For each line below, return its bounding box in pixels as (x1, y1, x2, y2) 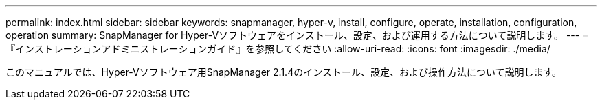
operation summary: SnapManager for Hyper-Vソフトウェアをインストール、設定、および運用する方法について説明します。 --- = (5, 29, 589, 41)
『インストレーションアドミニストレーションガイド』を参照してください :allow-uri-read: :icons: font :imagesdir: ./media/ (5, 43, 550, 55)
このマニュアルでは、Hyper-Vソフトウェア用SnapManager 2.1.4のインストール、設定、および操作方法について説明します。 (5, 66, 562, 78)
